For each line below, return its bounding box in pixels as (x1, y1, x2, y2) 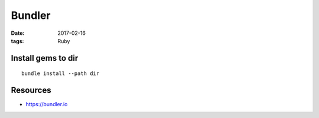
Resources (11, 86, 51, 96)
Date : (11, 29, 25, 37)
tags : (11, 37, 24, 44)
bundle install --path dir (21, 70, 100, 77)
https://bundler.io (25, 101, 68, 108)
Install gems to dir (11, 53, 79, 63)
